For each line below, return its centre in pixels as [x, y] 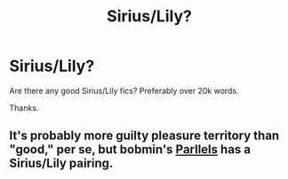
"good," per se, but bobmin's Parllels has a [130, 149]
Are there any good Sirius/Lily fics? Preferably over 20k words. [124, 90]
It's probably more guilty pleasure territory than [144, 136]
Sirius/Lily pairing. [61, 163]
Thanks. [24, 107]
